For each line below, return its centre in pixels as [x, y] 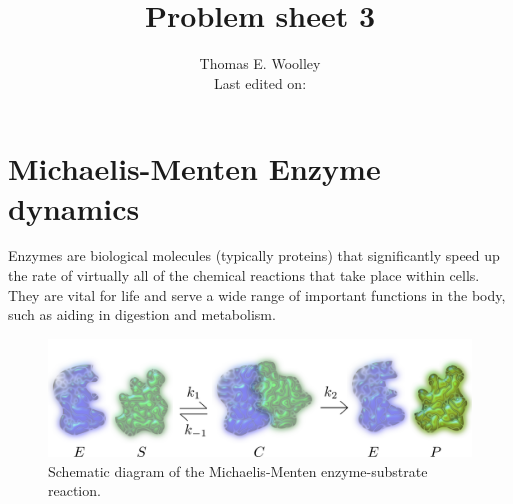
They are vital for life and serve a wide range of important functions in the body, [257, 294]
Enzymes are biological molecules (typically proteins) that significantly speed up [254, 255]
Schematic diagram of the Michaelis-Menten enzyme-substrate [238, 470]
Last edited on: [260, 82]
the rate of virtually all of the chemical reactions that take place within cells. [244, 275]
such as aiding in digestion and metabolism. [142, 314]
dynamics [74, 207]
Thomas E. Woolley [260, 63]
